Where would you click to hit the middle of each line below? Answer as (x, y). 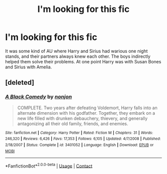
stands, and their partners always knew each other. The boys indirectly (78, 56)
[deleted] (20, 83)
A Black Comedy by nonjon (39, 97)
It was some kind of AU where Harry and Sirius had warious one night (77, 51)
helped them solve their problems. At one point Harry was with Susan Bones (83, 61)
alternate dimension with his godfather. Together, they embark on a (86, 113)
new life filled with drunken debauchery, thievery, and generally (82, 118)
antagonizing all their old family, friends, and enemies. (73, 124)
